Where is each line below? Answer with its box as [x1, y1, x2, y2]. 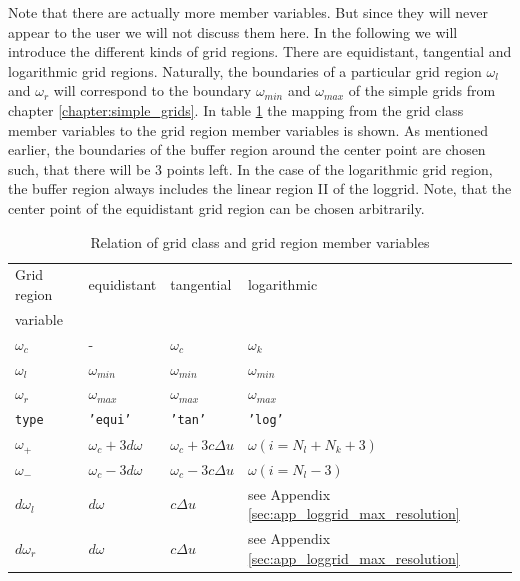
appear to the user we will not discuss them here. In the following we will [8, 21, 458, 42]
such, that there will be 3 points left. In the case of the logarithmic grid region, [8, 158, 493, 179]
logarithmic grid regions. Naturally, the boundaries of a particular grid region [8, 60, 482, 81]
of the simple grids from [348, 80, 496, 101]
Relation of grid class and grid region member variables [90, 231, 430, 252]
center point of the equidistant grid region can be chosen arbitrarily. [8, 197, 425, 218]
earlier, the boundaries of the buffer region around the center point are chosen [8, 139, 486, 160]
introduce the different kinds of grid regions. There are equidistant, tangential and [8, 41, 512, 62]
